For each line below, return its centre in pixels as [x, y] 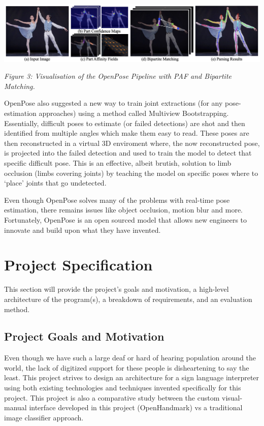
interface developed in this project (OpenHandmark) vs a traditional [136, 407]
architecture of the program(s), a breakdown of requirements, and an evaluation [128, 299]
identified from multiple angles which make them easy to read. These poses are [127, 133]
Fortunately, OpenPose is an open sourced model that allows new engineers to [126, 220]
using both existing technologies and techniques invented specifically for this [123, 388]
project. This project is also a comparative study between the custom [112, 397]
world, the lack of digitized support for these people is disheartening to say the [127, 367]
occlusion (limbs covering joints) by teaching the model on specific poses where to [131, 173]
